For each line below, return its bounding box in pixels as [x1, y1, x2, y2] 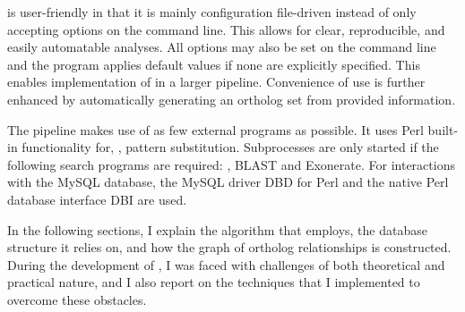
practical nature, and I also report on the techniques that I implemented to [7, 273, 420, 291]
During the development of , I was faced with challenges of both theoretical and [7, 255, 445, 274]
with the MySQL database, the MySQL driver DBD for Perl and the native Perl [7, 173, 449, 191]
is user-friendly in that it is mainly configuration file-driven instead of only [7, 3, 417, 21]
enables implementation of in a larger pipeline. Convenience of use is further [7, 72, 426, 91]
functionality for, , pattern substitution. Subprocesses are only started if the [22, 138, 439, 156]
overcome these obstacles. [7, 290, 147, 308]
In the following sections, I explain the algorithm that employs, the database [7, 220, 427, 239]
